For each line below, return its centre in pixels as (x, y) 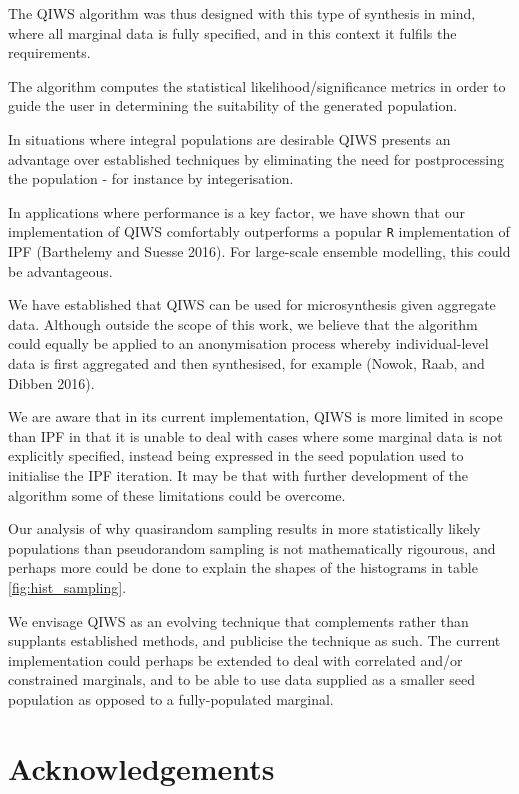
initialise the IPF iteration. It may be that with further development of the (238, 474)
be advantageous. (60, 270)
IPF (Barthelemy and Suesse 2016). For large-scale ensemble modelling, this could (259, 251)
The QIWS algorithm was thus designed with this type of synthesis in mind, (242, 13)
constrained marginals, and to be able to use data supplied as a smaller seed (241, 679)
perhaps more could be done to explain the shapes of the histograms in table (243, 567)
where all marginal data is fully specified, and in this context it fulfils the (232, 32)
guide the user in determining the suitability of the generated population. (233, 105)
